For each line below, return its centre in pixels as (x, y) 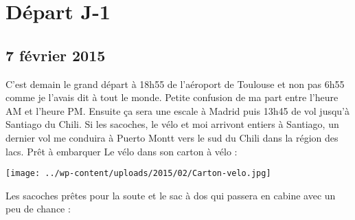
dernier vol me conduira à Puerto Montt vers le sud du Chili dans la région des (172, 137)
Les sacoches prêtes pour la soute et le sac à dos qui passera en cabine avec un (171, 195)
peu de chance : (38, 209)
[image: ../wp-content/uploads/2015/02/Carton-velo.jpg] (138, 174)
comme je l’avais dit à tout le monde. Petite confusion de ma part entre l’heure (172, 97)
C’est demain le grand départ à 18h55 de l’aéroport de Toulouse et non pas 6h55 (175, 84)
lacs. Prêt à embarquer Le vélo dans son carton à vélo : (122, 151)
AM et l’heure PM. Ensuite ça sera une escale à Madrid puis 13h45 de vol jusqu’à (178, 110)
